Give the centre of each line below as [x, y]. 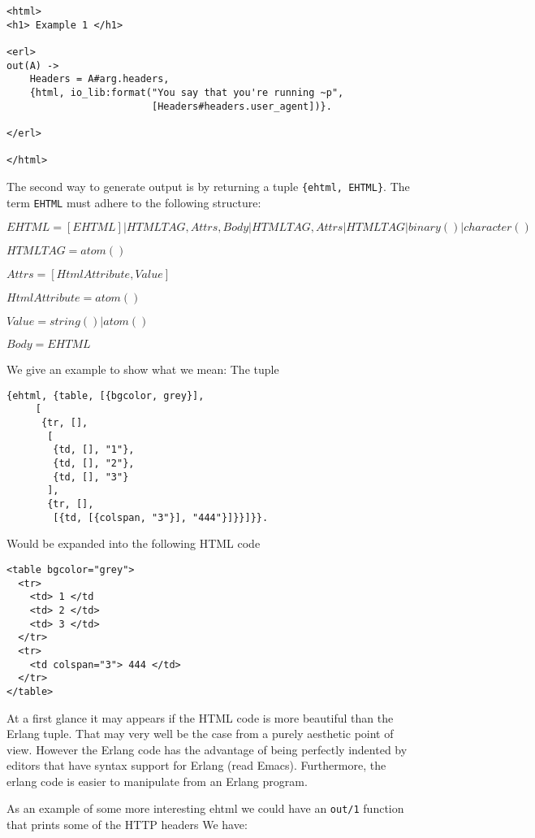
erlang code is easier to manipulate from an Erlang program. [157, 781]
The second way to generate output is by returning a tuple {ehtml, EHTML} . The [208, 186]
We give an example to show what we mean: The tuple [143, 369]
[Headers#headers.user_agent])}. [242, 106]
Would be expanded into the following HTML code [134, 543]
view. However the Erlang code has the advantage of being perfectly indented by [207, 749]
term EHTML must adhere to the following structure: [134, 202]
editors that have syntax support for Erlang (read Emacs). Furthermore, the [196, 765]
